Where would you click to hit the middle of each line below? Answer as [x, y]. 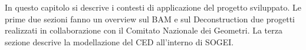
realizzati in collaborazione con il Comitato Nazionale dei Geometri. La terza [144, 30]
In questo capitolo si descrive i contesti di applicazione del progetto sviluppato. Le [153, 7]
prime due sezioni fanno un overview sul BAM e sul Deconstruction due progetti [150, 19]
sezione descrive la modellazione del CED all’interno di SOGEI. [119, 41]
